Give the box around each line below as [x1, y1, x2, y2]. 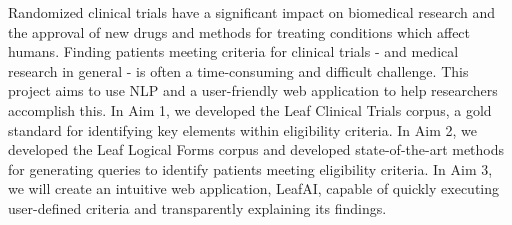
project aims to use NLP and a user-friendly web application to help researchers [8, 80, 498, 101]
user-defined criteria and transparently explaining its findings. [8, 197, 387, 218]
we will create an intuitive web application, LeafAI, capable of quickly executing [8, 178, 500, 199]
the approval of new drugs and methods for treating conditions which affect [8, 21, 471, 42]
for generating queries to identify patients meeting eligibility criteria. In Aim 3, [8, 158, 493, 179]
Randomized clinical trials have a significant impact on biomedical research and [8, 2, 496, 22]
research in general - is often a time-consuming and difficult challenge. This [8, 60, 469, 81]
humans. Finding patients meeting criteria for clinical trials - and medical [8, 41, 459, 62]
